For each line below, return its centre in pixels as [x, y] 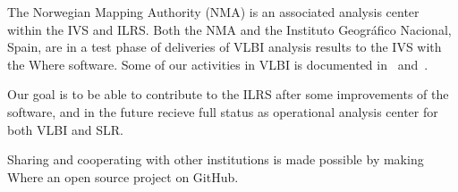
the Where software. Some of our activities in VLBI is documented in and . [218, 64]
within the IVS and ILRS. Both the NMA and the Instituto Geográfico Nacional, [229, 29]
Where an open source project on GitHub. [123, 176]
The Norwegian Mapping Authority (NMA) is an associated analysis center [213, 12]
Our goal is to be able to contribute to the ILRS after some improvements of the [228, 94]
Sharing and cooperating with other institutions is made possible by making [216, 159]
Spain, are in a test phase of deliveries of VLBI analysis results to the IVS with [225, 47]
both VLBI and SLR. [65, 129]
